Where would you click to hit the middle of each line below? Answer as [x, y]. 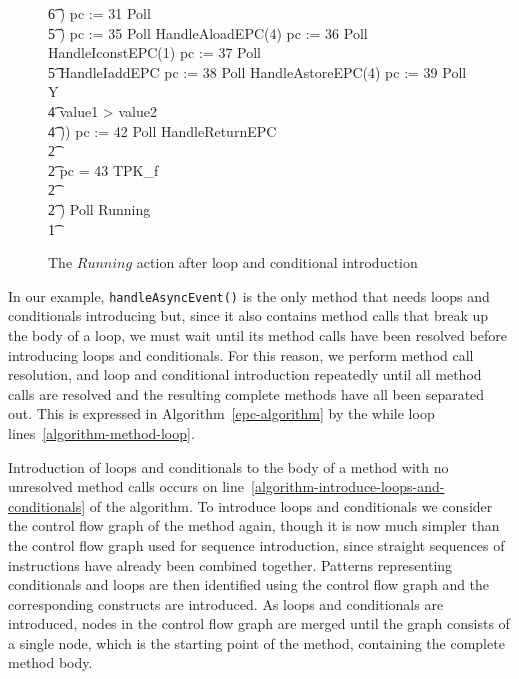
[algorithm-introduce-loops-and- [347, 486]
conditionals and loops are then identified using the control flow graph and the [249, 584]
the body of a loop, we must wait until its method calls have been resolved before [257, 334]
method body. [50, 662]
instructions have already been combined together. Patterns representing [230, 564]
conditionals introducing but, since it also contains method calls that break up [248, 315]
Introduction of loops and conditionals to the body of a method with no [228, 466]
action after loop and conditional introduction [277, 262]
